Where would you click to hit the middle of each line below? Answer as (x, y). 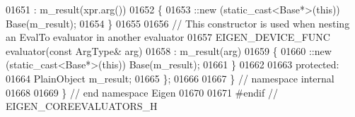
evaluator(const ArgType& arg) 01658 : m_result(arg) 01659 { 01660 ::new (169, 50)
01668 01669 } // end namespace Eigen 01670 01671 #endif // (142, 92)
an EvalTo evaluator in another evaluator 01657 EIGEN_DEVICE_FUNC (168, 37)
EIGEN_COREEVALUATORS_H (82, 106)
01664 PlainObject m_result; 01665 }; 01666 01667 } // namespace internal (170, 78)
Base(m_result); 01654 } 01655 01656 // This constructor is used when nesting (178, 23)
